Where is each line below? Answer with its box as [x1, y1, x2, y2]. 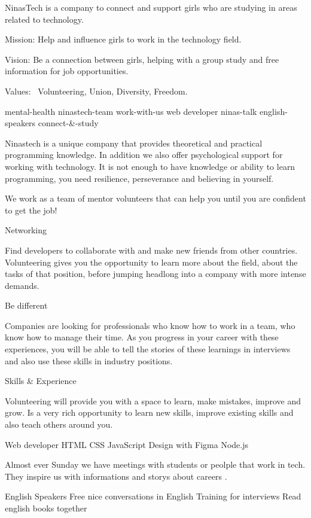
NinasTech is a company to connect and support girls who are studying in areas [5, 1, 297, 13]
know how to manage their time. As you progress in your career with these [5, 331, 279, 343]
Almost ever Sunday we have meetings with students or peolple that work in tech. [5, 458, 306, 471]
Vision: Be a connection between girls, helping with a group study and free [5, 53, 279, 65]
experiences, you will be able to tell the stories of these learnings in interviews [5, 343, 291, 355]
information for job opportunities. [5, 65, 129, 77]
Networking [5, 224, 47, 236]
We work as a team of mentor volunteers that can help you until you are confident [5, 192, 306, 205]
